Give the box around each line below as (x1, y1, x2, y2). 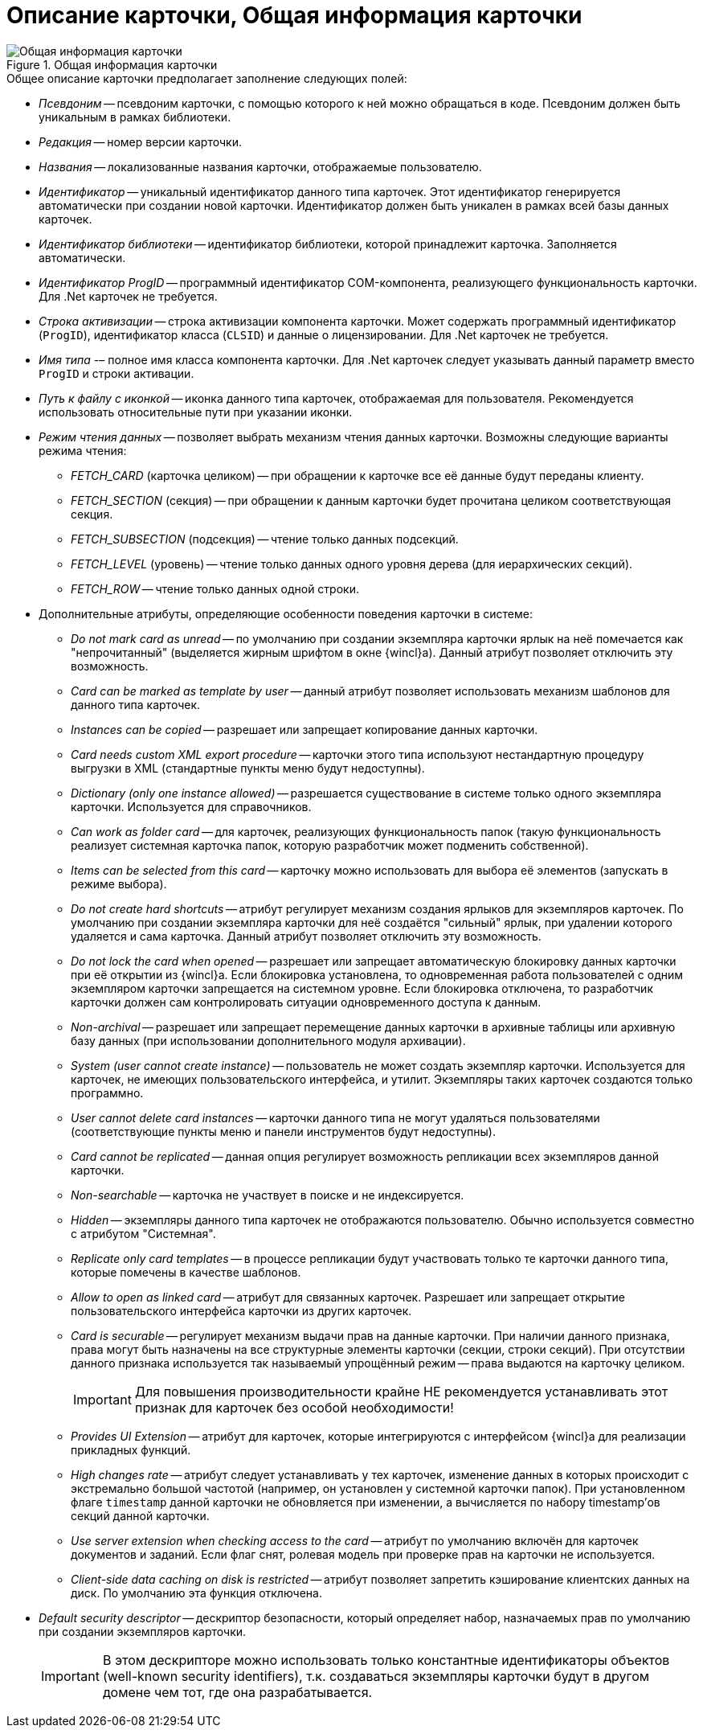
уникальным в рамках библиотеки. (39, 109, 231, 124)
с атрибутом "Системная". (71, 1226, 216, 1240)
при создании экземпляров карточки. (39, 1624, 247, 1638)
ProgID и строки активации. (39, 366, 194, 380)
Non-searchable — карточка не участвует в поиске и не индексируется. (71, 1187, 464, 1202)
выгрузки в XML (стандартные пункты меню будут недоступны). (71, 760, 425, 775)
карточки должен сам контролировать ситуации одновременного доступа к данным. (71, 994, 542, 1009)
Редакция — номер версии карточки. (39, 134, 242, 149)
